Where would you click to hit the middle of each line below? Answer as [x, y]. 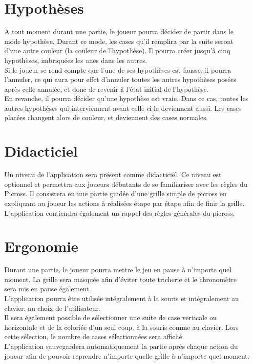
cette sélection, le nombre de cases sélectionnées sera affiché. [94, 336]
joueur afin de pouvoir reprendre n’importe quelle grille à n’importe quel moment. [127, 355]
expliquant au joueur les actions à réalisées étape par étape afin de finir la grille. [125, 203]
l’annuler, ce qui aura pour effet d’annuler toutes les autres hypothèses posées [120, 79]
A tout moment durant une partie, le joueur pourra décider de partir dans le [119, 31]
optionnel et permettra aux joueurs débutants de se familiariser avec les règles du [126, 184]
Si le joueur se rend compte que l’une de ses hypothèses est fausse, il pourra [118, 70]
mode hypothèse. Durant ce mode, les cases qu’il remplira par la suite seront [119, 41]
